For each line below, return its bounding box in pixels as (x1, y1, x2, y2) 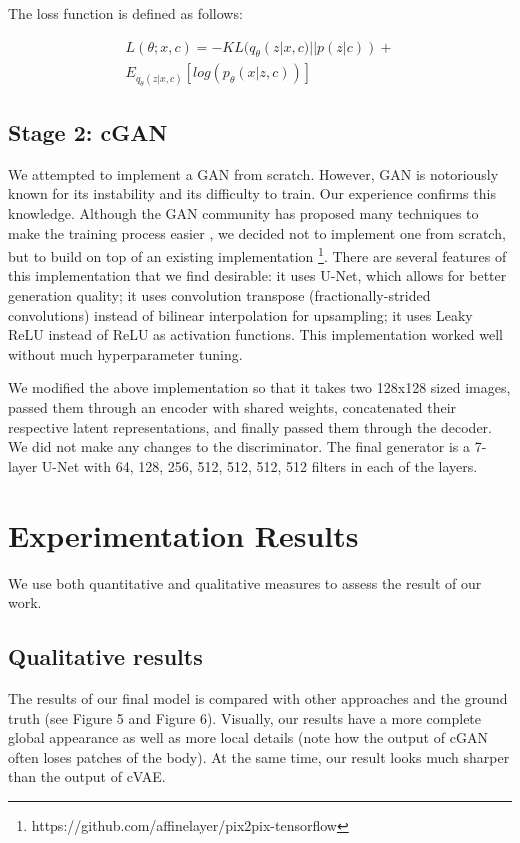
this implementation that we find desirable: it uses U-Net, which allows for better (8, 265, 507, 286)
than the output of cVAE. (8, 766, 166, 787)
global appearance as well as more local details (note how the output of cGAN (8, 727, 488, 748)
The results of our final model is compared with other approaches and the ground (8, 687, 508, 708)
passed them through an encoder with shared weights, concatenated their (8, 397, 457, 418)
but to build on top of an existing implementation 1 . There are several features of (8, 243, 507, 266)
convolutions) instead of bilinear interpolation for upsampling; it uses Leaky (8, 304, 473, 325)
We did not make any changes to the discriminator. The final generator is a (8, 436, 470, 457)
